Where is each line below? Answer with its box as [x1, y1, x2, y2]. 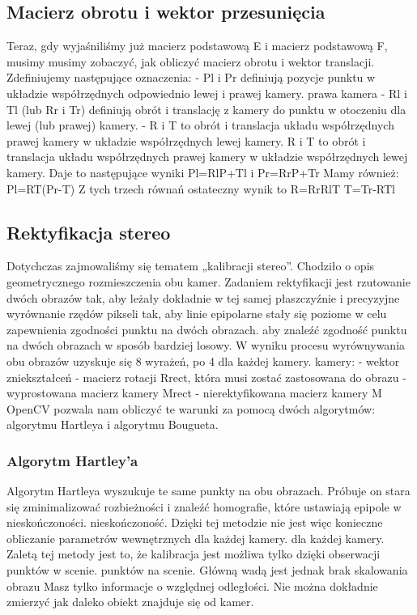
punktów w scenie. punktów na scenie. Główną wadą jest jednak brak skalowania [6, 562, 408, 579]
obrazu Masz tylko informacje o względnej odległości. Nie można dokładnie [6, 577, 378, 594]
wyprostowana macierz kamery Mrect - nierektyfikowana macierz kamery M [6, 384, 382, 401]
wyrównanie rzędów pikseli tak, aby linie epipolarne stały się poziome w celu [6, 305, 387, 322]
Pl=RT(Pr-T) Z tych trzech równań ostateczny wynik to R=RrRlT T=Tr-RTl [6, 180, 395, 197]
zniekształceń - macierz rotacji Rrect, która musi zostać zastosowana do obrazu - [6, 368, 406, 385]
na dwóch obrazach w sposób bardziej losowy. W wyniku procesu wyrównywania [6, 337, 406, 354]
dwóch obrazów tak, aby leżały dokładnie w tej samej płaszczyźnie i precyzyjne [6, 289, 400, 306]
